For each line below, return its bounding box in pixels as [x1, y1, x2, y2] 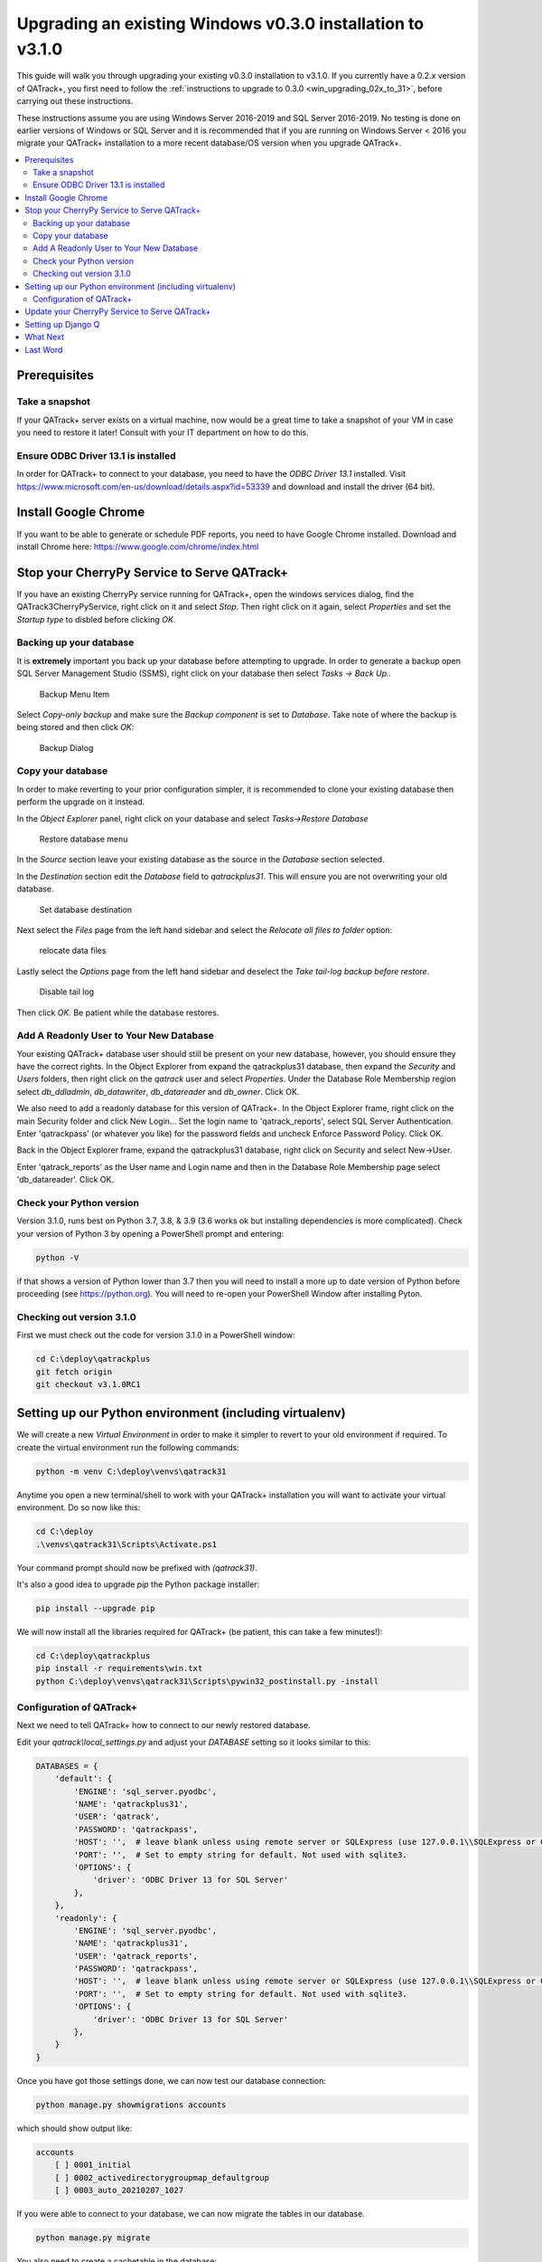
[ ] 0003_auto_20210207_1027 [54, 2185, 184, 2195]
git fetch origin [35, 1366, 113, 1377]
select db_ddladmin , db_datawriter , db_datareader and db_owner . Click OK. [16, 1086, 300, 1097]
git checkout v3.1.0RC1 [35, 1379, 142, 1389]
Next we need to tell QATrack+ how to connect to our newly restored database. [16, 1720, 311, 1731]
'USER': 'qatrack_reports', [73, 1951, 199, 1961]
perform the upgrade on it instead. [16, 796, 145, 807]
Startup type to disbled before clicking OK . [16, 613, 176, 624]
